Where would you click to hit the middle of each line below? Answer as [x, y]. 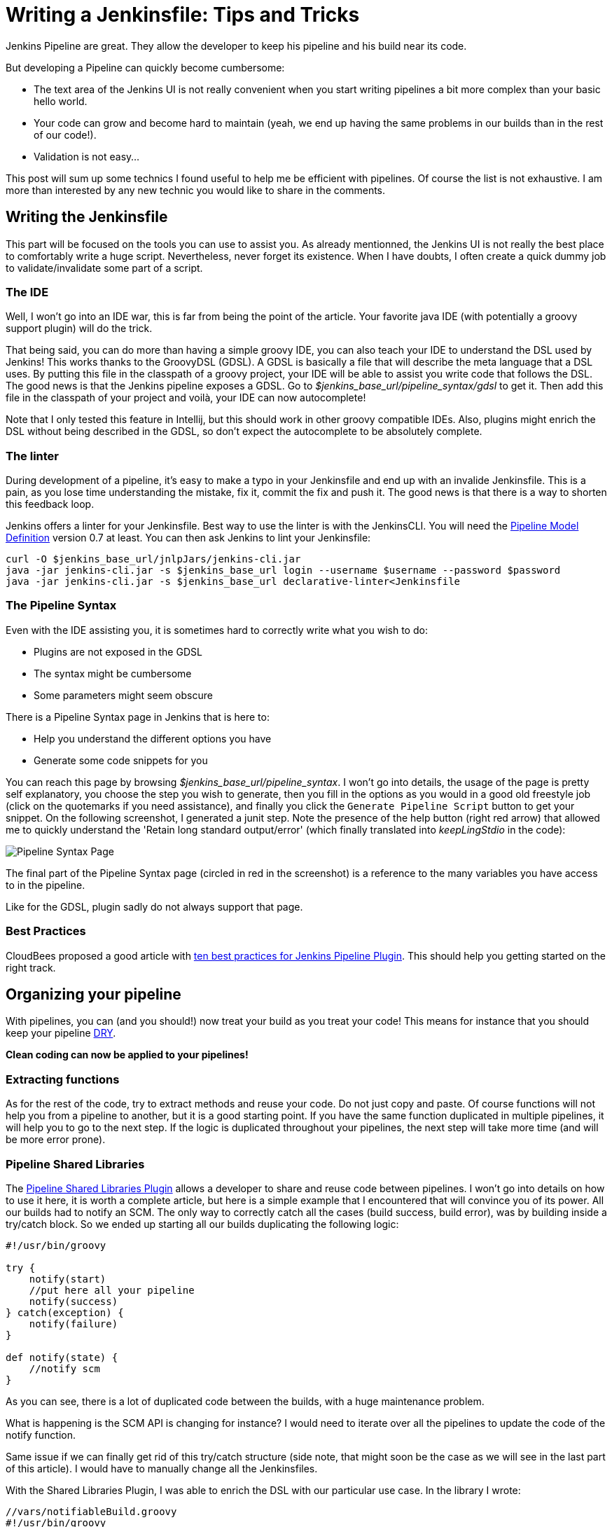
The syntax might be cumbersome [113, 673]
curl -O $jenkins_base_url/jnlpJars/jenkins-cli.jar [153, 559]
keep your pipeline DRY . [61, 1033]
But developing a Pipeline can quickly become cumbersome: [145, 67]
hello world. [61, 101]
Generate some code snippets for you [121, 760]
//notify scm [64, 1368]
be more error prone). [56, 1140]
